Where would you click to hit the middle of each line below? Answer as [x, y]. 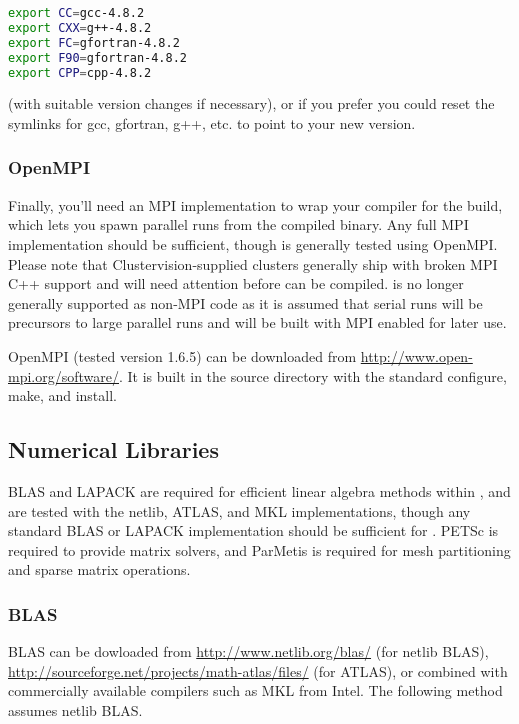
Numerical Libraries [113, 449]
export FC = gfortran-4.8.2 [94, 42]
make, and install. [62, 395]
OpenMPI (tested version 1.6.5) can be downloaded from [182, 355]
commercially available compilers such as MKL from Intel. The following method [255, 690]
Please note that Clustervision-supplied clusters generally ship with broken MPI [253, 263]
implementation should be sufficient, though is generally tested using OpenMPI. [253, 243]
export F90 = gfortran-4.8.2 [98, 57]
